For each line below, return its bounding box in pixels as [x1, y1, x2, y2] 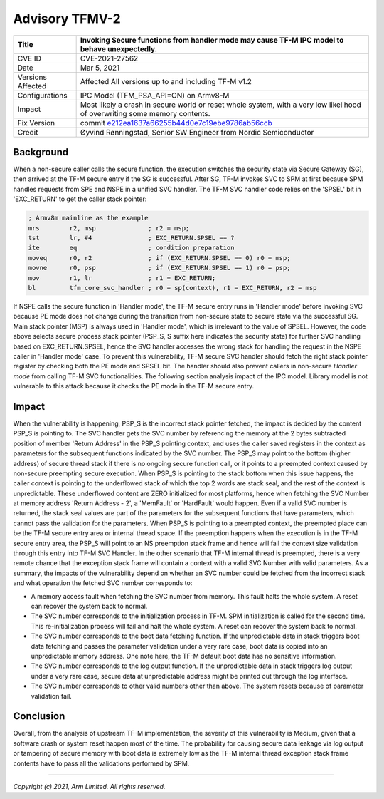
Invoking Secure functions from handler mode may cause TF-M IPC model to [80, 35, 344, 45]
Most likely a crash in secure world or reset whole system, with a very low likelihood [80, 100, 362, 110]
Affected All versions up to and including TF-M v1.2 [80, 76, 252, 86]
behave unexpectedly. [80, 43, 158, 53]
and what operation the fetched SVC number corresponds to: [13, 579, 193, 587]
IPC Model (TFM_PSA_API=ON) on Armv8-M [80, 90, 230, 100]
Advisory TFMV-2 [13, 11, 121, 26]
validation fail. [31, 691, 73, 700]
